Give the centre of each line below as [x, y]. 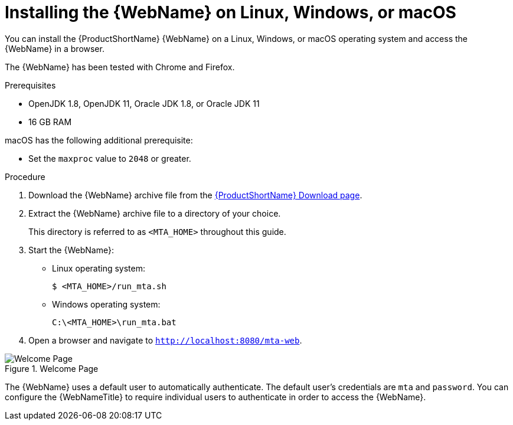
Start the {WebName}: [71, 250]
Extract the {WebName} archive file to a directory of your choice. [155, 213]
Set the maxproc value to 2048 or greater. [110, 158]
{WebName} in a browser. [55, 48]
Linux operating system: [99, 268]
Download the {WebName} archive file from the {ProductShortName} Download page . [195, 195]
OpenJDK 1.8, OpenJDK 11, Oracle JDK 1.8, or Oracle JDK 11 [144, 103]
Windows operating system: [106, 304]
